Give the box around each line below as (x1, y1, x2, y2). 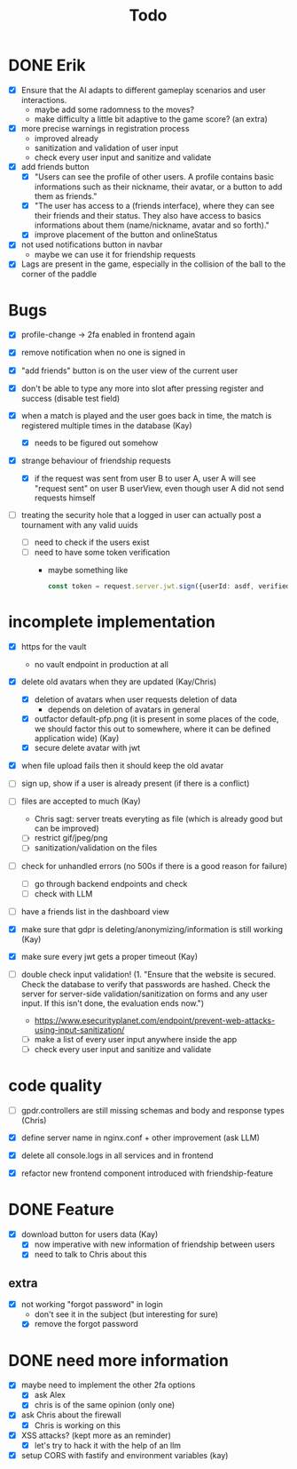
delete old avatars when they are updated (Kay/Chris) (20, 676, 217, 687)
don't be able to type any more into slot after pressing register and (20, 383, 264, 394)
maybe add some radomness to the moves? (34, 104, 195, 115)
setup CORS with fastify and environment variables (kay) (20, 1449, 229, 1460)
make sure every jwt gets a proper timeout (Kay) (20, 951, 199, 962)
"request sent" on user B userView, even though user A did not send (34, 483, 285, 493)
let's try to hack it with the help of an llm (34, 1440, 182, 1450)
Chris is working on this (34, 1419, 121, 1431)
